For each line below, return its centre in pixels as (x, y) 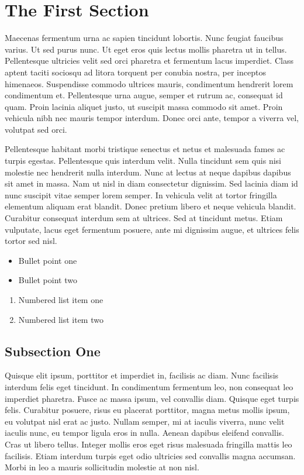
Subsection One (53, 351)
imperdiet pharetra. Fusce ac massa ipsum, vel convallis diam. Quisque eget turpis (152, 398)
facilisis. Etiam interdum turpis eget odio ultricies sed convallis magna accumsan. (150, 455)
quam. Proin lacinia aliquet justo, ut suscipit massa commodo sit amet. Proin (144, 106)
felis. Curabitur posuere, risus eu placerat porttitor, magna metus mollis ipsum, (147, 410)
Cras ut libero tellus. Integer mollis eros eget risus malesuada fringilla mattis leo (148, 444)
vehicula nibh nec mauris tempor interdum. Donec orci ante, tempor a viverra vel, (152, 118)
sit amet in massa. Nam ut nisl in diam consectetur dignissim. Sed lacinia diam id (151, 183)
